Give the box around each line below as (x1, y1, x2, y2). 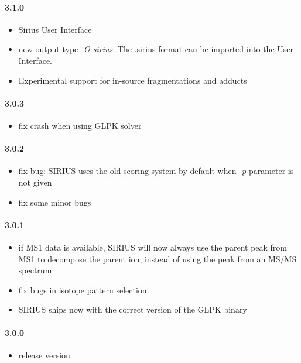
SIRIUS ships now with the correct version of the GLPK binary (18, 303, 247, 316)
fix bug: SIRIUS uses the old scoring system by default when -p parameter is (18, 165, 294, 177)
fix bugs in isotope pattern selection (18, 283, 147, 296)
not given (18, 176, 52, 188)
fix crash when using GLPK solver (18, 119, 142, 131)
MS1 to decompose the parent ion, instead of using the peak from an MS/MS (18, 252, 297, 265)
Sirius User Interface (18, 23, 92, 35)
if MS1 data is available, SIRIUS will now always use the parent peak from (18, 241, 288, 253)
